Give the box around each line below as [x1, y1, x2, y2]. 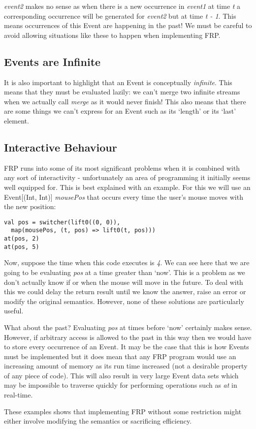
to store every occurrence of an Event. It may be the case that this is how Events [4, 341, 249, 352]
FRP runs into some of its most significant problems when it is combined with [4, 162, 240, 173]
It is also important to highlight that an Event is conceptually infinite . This [4, 77, 232, 87]
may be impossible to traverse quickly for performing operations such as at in [4, 380, 237, 390]
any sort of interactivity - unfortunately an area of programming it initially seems [4, 172, 251, 183]
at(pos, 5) [4, 243, 39, 250]
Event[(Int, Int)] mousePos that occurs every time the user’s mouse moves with [4, 191, 243, 202]
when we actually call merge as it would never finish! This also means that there [4, 96, 246, 106]
